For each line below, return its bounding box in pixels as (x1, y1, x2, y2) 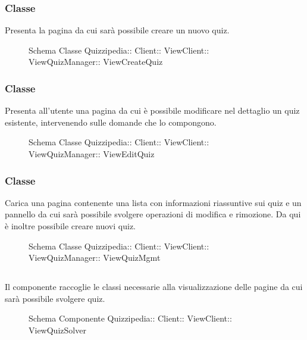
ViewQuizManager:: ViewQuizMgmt (29, 251, 161, 264)
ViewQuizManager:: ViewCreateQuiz (29, 55, 163, 68)
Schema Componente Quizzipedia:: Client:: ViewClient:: (29, 312, 232, 325)
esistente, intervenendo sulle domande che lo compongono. (5, 116, 217, 128)
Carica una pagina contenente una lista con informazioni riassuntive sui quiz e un (5, 196, 302, 208)
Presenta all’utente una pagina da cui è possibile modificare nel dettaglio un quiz (5, 104, 300, 117)
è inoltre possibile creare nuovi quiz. (5, 220, 136, 232)
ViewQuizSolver (29, 323, 86, 336)
